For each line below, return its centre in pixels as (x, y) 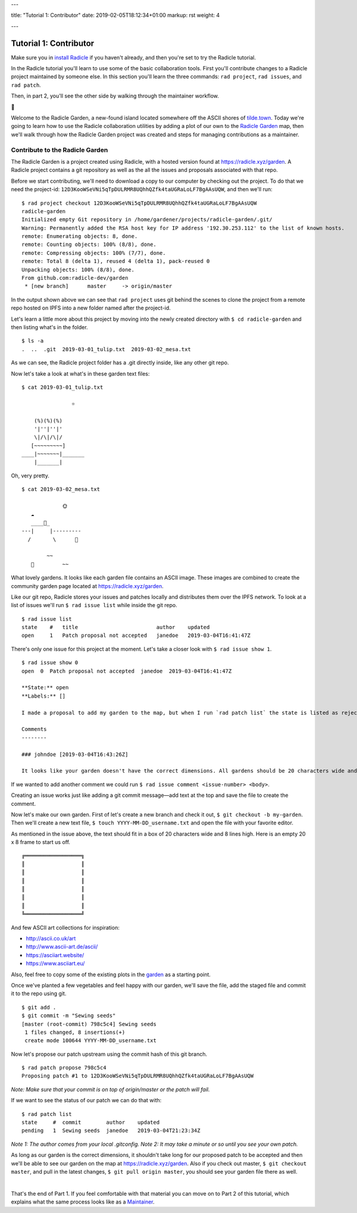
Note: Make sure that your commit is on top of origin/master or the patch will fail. (111, 1089)
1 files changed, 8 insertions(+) (75, 1032)
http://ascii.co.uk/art (51, 938)
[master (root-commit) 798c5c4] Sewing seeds (89, 1024)
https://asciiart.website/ (55, 955)
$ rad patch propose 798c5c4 (64, 1068)
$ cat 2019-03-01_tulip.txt (62, 387)
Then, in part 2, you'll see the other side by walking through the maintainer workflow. (115, 96)
